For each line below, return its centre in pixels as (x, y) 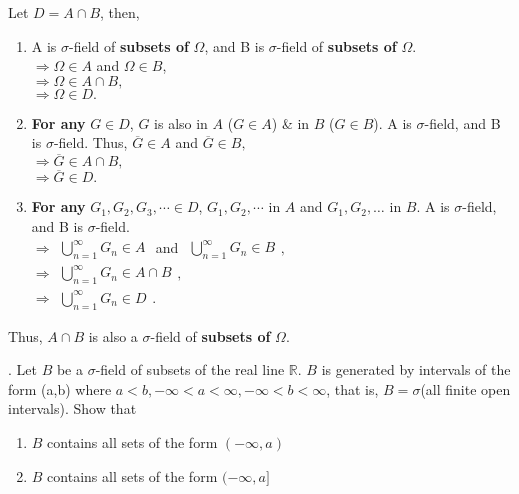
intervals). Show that (72, 408)
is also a (113, 335)
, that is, (352, 388)
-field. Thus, (90, 142)
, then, (120, 12)
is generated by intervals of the (416, 369)
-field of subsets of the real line (190, 369)
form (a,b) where (60, 388)
